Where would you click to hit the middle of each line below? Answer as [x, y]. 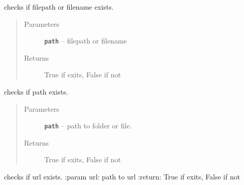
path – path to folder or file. [88, 126]
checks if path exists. [36, 92]
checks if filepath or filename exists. [59, 7]
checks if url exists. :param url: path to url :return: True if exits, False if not [122, 177]
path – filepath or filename [86, 41]
